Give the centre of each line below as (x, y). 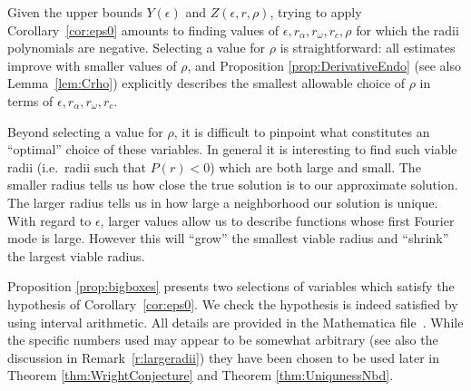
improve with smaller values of (92, 65)
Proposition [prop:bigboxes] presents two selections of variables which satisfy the (231, 286)
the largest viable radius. (76, 255)
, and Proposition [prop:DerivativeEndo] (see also (324, 65)
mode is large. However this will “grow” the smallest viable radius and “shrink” (228, 238)
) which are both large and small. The (315, 166)
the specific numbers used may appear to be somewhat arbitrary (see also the (223, 340)
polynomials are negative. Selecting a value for (137, 48)
